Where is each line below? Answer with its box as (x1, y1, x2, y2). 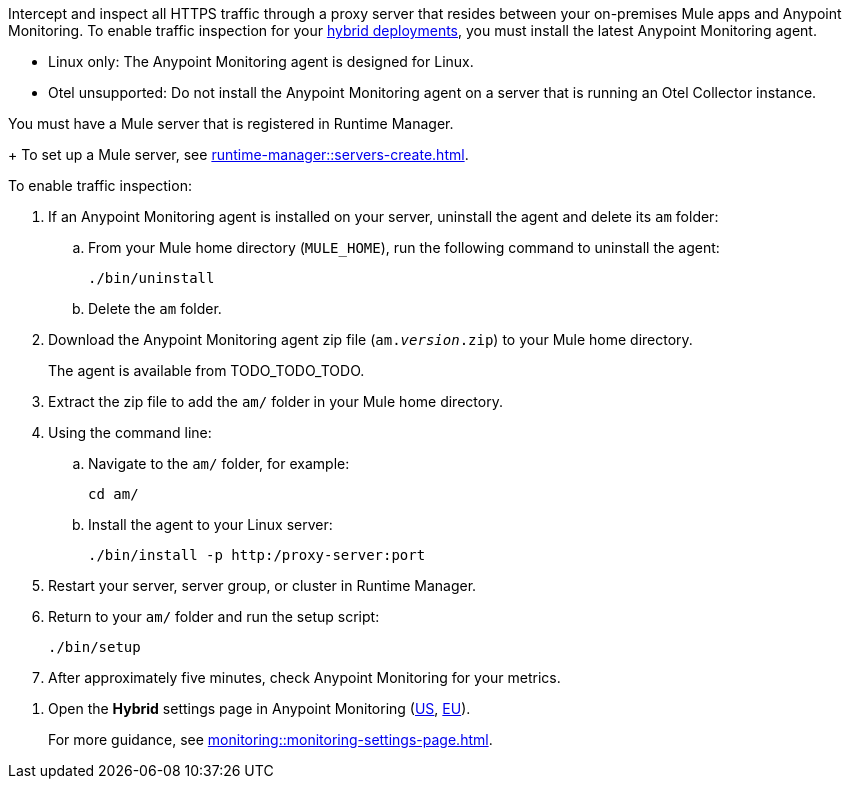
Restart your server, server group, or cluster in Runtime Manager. (48, 577, 477, 594)
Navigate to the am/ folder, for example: (88, 455, 350, 472)
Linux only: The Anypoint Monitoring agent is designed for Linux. (48, 53, 474, 70)
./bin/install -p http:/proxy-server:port (88, 547, 426, 563)
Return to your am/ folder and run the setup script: (48, 608, 380, 625)
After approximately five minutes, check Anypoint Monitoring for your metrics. (48, 669, 561, 686)
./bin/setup (48, 639, 141, 655)
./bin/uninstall (88, 270, 215, 286)
